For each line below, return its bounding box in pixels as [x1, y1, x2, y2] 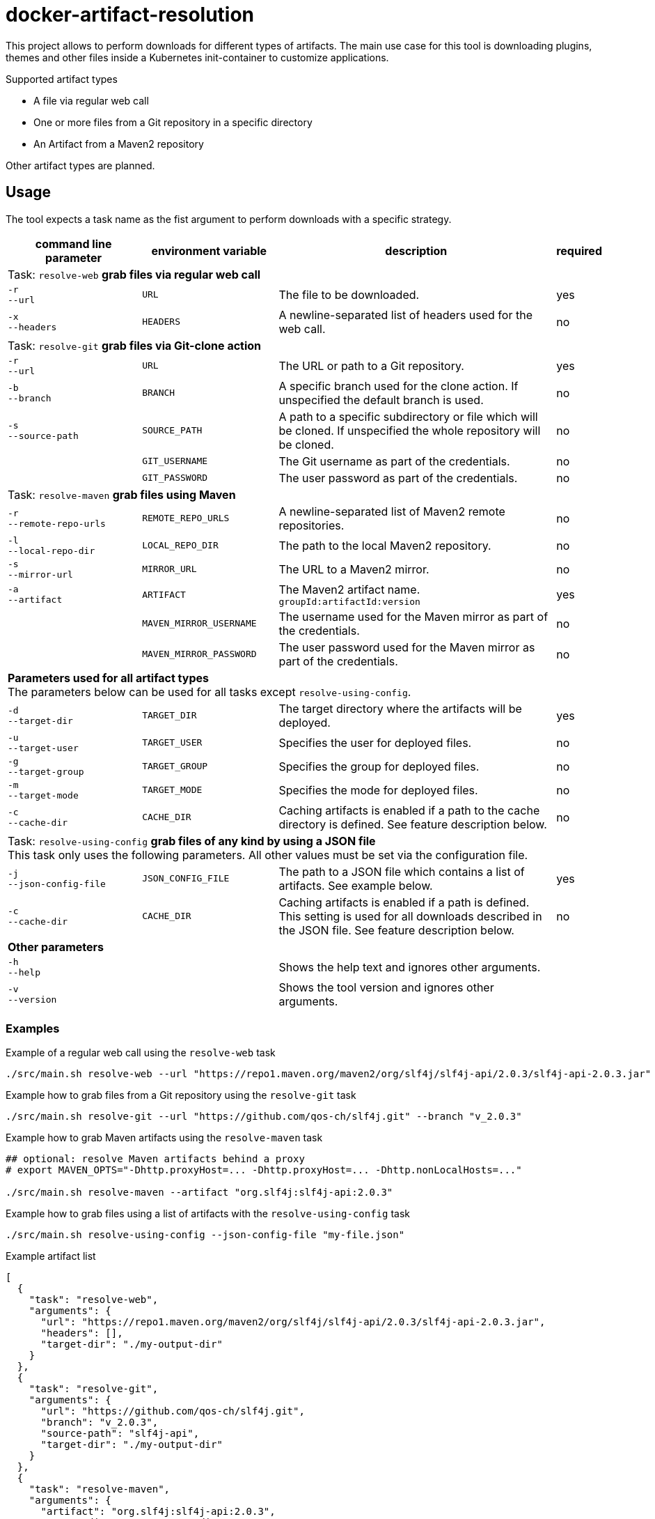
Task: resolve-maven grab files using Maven [8, 487, 236, 502]
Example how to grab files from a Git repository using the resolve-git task [6, 1089, 356, 1102]
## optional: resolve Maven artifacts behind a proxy [6, 1153, 305, 1165]
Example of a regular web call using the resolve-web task [6, 1047, 276, 1059]
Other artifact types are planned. [6, 159, 155, 171]
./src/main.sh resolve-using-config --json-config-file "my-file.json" [6, 1229, 405, 1241]
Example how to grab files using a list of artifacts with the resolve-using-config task [6, 1208, 410, 1220]
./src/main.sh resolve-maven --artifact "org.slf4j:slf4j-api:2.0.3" [6, 1187, 393, 1198]
